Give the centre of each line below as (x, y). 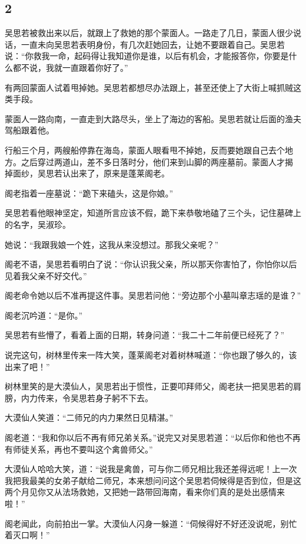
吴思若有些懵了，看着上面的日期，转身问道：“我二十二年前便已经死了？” (145, 335)
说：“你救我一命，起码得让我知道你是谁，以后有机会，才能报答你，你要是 (147, 56)
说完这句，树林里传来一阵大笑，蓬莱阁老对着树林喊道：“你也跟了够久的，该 (151, 355)
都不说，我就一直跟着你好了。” (70, 67)
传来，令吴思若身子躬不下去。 (95, 397)
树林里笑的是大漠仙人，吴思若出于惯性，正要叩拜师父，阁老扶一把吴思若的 (149, 386)
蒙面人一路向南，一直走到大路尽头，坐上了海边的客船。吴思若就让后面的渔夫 (153, 118)
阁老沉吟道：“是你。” (44, 315)
